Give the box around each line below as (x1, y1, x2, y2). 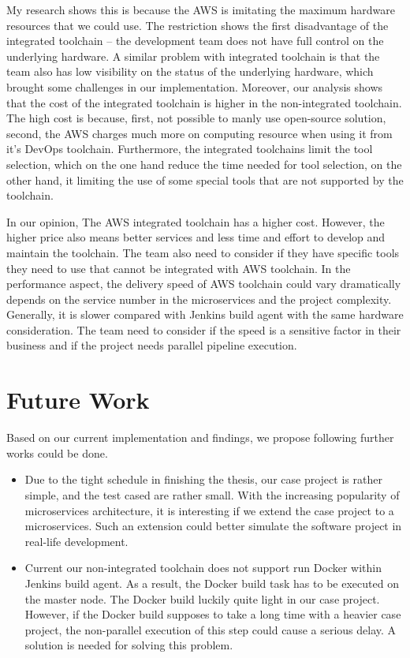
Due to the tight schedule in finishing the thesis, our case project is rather (24, 471, 382, 488)
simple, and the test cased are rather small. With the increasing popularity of (24, 486, 400, 503)
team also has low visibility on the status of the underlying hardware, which (6, 63, 374, 80)
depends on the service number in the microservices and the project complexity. (6, 290, 392, 307)
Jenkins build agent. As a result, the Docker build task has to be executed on (24, 574, 399, 591)
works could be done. (6, 444, 108, 461)
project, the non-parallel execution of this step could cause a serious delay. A (24, 621, 397, 637)
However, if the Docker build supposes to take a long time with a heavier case (24, 606, 401, 622)
